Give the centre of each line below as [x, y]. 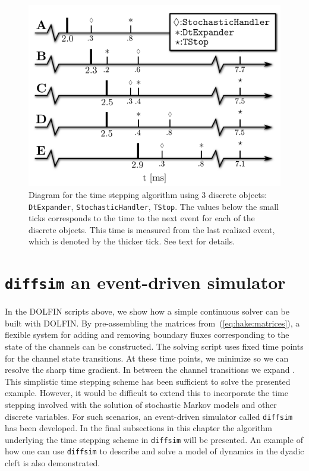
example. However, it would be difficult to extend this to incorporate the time [146, 393]
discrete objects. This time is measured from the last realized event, [152, 229]
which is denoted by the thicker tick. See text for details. [132, 241]
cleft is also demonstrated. [53, 463]
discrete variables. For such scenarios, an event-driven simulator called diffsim [149, 416]
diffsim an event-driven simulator [145, 282]
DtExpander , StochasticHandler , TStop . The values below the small [154, 206]
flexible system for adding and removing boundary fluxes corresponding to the [147, 335]
